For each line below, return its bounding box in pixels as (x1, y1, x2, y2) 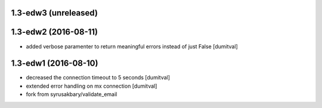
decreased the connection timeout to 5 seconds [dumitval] (26, 74, 170, 81)
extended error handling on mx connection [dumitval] (26, 82, 157, 90)
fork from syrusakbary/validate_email (26, 91, 117, 98)
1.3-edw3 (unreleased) (11, 8, 98, 18)
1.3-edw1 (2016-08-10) (11, 58, 98, 69)
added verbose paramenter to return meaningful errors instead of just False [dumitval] (26, 42, 238, 50)
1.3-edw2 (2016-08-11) (11, 27, 98, 37)
